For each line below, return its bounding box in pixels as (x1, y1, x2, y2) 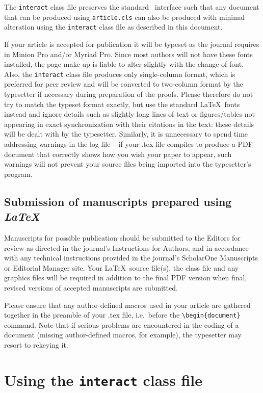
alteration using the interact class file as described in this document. (4, 21, 223, 32)
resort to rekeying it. (4, 339, 68, 350)
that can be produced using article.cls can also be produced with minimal (4, 11, 245, 22)
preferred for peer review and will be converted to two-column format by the (4, 78, 243, 89)
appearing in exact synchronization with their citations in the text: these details (4, 118, 254, 129)
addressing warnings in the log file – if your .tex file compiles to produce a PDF (4, 138, 253, 149)
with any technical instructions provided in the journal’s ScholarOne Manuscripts (4, 252, 258, 263)
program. (4, 168, 33, 179)
